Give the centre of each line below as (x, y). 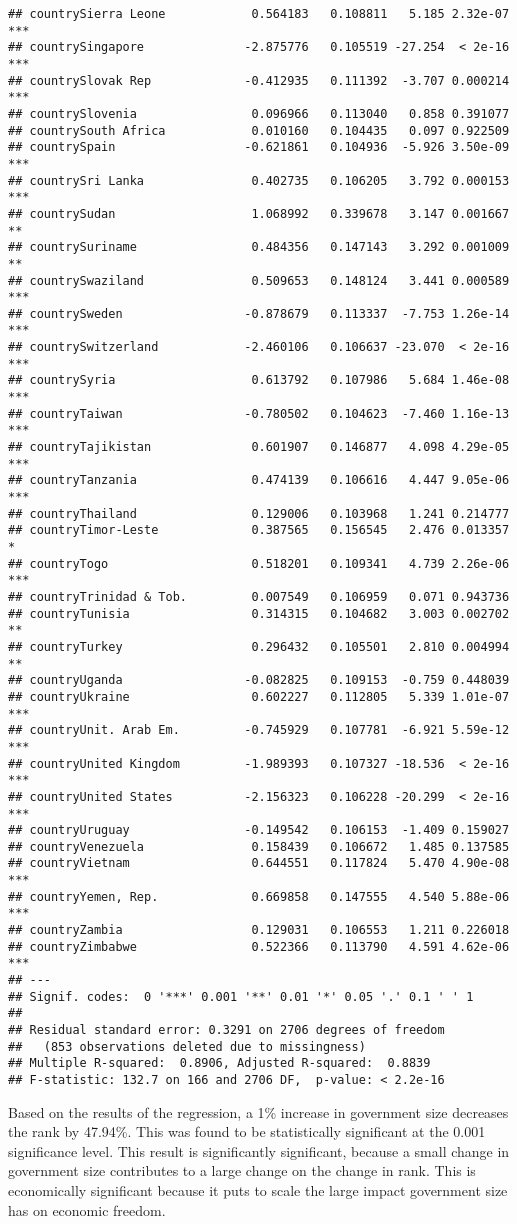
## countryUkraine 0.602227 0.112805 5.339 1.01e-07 (259, 696)
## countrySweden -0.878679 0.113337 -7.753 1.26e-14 (259, 313)
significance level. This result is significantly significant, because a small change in (259, 1150)
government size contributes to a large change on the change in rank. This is (242, 1170)
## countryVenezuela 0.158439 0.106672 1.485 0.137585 (259, 846)
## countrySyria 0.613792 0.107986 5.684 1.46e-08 (259, 380)
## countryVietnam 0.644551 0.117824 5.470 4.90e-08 (259, 863)
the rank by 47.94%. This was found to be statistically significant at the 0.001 (247, 1131)
